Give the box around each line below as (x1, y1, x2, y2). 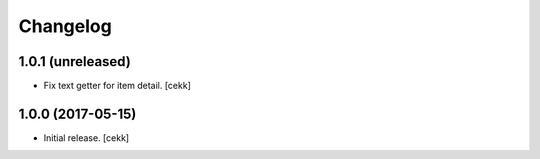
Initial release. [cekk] (43, 131, 130, 144)
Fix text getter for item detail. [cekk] (43, 80, 192, 92)
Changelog (18, 15, 112, 37)
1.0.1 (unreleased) (18, 53, 132, 70)
